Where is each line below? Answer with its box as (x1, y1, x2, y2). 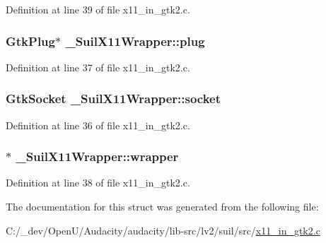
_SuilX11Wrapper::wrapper (16, 148, 179, 165)
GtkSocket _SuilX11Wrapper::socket (6, 90, 221, 107)
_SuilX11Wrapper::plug (65, 32, 205, 49)
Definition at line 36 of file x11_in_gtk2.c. (6, 117, 190, 132)
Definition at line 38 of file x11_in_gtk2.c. (6, 175, 190, 190)
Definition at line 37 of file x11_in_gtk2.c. (6, 59, 190, 74)
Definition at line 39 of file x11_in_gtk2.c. (6, 2, 190, 16)
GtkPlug (6, 32, 55, 49)
